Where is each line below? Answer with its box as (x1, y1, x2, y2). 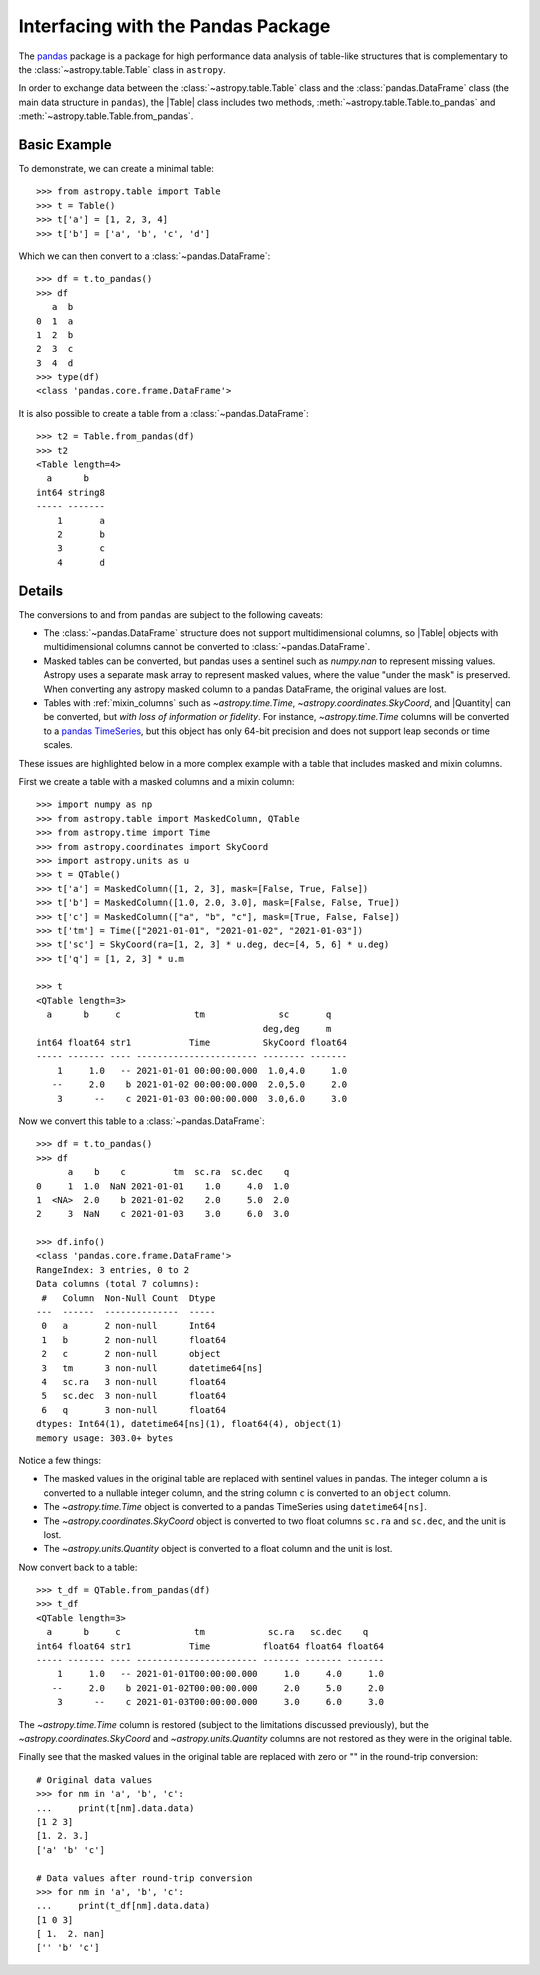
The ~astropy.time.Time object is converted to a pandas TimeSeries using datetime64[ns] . (43, 1501, 427, 1513)
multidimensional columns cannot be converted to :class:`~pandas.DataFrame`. (43, 641, 371, 653)
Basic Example (18, 136, 112, 153)
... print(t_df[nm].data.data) (36, 1900, 211, 1912)
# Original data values (36, 1774, 153, 1785)
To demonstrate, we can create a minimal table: (18, 163, 215, 175)
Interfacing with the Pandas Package (18, 15, 331, 37)
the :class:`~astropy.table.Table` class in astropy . (18, 63, 226, 75)
